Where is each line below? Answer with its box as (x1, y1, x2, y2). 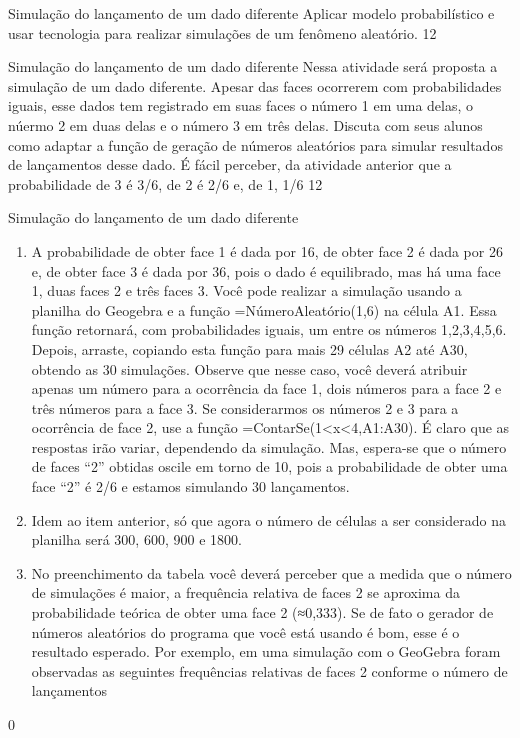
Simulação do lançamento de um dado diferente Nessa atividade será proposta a (8, 56, 498, 77)
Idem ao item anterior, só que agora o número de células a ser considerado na (31, 509, 506, 530)
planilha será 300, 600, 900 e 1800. (31, 529, 242, 550)
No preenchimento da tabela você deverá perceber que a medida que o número (31, 562, 512, 583)
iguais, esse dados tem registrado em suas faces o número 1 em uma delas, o (8, 95, 474, 116)
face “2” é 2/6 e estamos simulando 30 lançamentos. (31, 476, 350, 497)
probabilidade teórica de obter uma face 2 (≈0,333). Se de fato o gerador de (31, 602, 494, 623)
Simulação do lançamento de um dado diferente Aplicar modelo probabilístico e (8, 3, 495, 23)
